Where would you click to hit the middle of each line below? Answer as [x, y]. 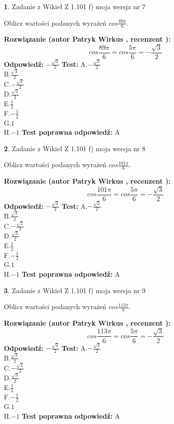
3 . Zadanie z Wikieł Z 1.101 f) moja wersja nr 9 [75, 290]
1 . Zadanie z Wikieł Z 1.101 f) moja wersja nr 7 [75, 6]
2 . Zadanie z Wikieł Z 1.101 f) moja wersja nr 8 [75, 148]
